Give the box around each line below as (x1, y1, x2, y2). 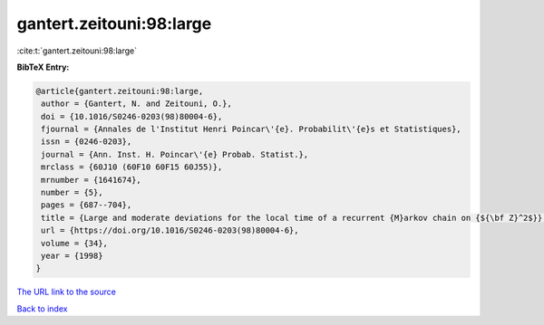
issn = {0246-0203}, (41, 137, 132, 147)
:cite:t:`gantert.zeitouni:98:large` (16, 45, 138, 56)
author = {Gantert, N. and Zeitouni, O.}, (41, 99, 233, 109)
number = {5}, (41, 187, 103, 198)
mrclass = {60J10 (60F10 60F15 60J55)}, (41, 162, 223, 172)
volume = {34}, (41, 238, 109, 248)
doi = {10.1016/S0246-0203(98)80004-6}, (41, 111, 223, 121)
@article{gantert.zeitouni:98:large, (35, 86, 204, 96)
